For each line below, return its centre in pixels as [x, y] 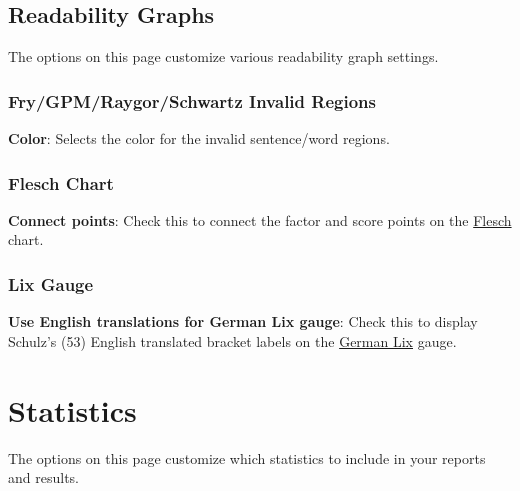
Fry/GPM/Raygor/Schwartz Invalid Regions [192, 100]
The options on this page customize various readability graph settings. [223, 56]
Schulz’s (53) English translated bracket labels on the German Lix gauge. [232, 340]
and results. [43, 477]
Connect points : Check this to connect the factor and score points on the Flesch [260, 219]
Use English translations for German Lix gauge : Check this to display [243, 321]
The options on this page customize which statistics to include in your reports [247, 457]
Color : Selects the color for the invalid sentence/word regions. [199, 138]
